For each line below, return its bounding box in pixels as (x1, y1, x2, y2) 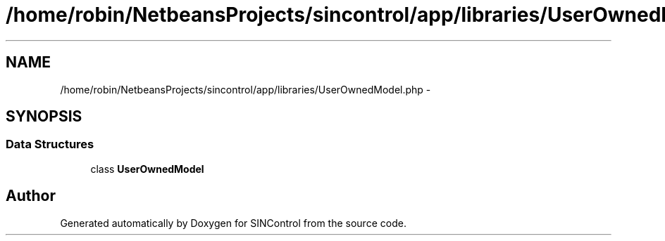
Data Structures (6, 137, 94, 152)
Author (6, 187, 56, 205)
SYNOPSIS (6, 108, 82, 126)
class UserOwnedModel (90, 162, 204, 175)
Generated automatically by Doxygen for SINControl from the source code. (60, 216, 406, 229)
